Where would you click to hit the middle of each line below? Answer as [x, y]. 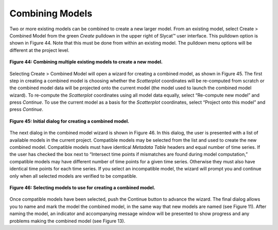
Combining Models [51, 13]
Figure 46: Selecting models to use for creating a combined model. [82, 187]
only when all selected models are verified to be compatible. [73, 176]
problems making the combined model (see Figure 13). [67, 221]
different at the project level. [39, 50]
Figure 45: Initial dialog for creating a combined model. [69, 121]
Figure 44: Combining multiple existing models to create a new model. [86, 62]
